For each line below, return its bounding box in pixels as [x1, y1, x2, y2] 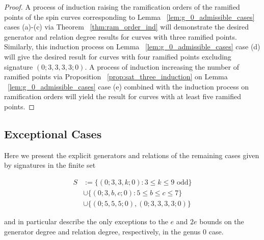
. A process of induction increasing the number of [85, 61, 239, 72]
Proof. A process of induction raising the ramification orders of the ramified [4, 2, 240, 12]
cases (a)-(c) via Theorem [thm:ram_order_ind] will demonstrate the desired [4, 21, 249, 32]
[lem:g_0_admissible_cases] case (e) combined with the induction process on [8, 81, 249, 92]
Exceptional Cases [4, 126, 102, 141]
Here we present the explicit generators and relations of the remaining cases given [4, 149, 259, 160]
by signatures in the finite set [4, 160, 96, 170]
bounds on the [199, 216, 244, 227]
